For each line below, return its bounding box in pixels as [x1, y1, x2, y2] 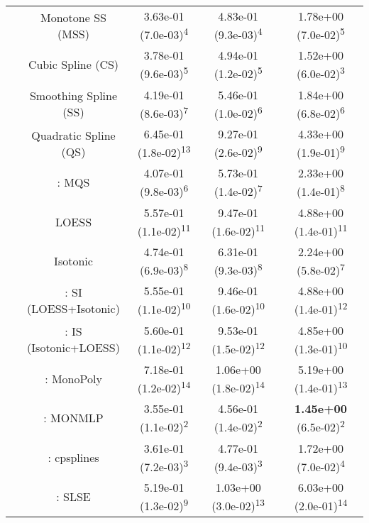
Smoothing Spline [29, 87, 118, 104]
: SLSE [56, 488, 91, 505]
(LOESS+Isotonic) [27, 299, 120, 316]
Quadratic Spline [31, 126, 116, 143]
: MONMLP [43, 409, 104, 426]
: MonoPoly [45, 370, 102, 387]
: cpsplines [48, 448, 99, 466]
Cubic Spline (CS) [28, 56, 119, 73]
